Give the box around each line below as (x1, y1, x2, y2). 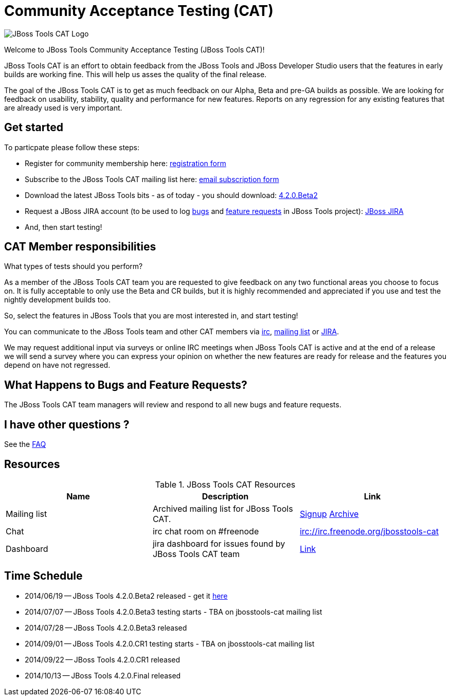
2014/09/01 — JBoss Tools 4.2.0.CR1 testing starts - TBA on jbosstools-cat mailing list (25, 639, 315, 648)
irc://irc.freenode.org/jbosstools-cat (299, 526, 439, 536)
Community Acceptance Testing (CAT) (4, 2, 274, 20)
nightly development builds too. (4, 295, 111, 304)
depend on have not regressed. (4, 361, 111, 370)
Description (202, 491, 249, 501)
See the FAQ (4, 440, 46, 449)
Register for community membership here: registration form (25, 158, 226, 168)
